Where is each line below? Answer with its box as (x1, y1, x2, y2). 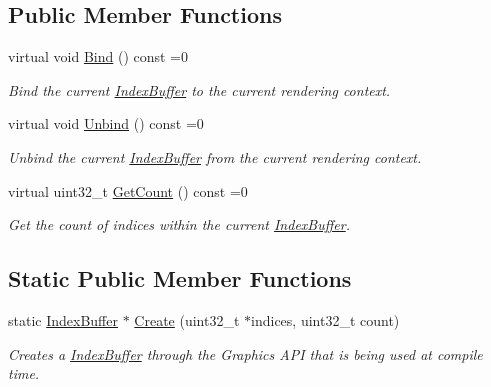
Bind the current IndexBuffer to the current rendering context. (8, 79, 391, 100)
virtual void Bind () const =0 (8, 46, 189, 67)
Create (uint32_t (134, 309, 240, 330)
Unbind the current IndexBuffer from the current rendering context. (8, 146, 422, 167)
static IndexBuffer (8, 309, 118, 330)
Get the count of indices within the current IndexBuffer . (8, 214, 350, 235)
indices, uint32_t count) (251, 309, 400, 330)
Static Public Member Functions (8, 263, 352, 294)
